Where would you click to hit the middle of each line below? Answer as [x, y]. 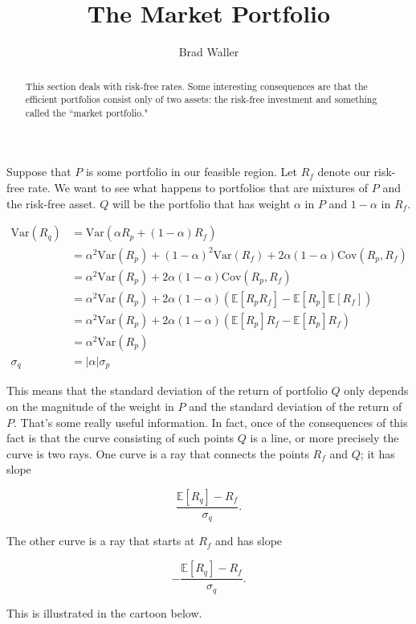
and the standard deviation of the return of [296, 406]
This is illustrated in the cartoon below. [104, 612]
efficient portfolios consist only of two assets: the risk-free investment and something [201, 99]
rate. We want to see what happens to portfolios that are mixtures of [198, 188]
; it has [377, 453]
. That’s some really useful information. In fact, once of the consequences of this [211, 422]
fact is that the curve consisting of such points [120, 438]
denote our [344, 172]
